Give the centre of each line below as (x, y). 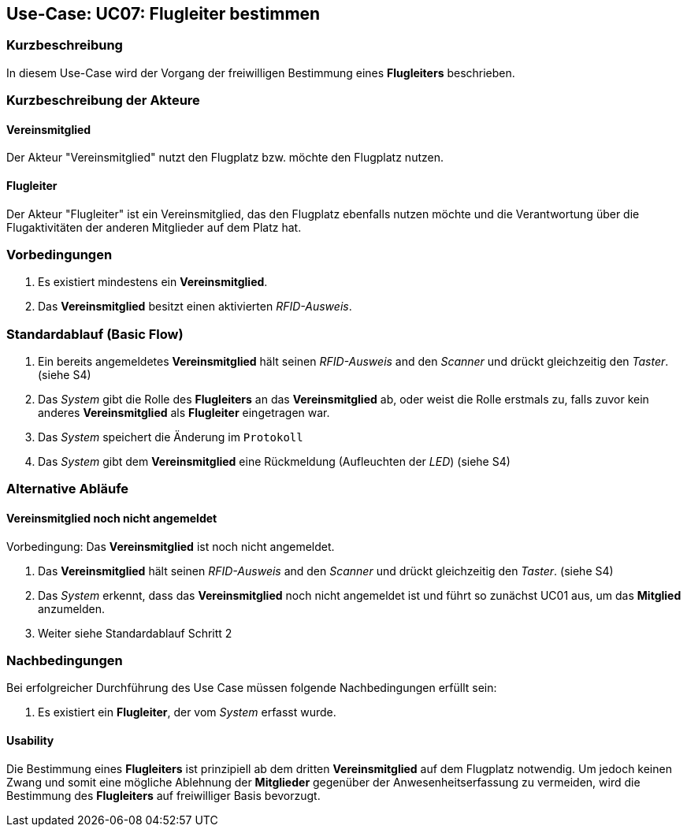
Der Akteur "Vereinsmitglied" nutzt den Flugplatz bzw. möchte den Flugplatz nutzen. (225, 158)
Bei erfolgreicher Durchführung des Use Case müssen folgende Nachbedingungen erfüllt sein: (252, 688)
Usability (30, 741)
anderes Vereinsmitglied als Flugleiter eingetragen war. (184, 413)
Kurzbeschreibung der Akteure (103, 100)
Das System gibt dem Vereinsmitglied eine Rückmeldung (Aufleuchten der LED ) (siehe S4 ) (274, 462)
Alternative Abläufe (68, 489)
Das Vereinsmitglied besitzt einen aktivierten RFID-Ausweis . (195, 307)
